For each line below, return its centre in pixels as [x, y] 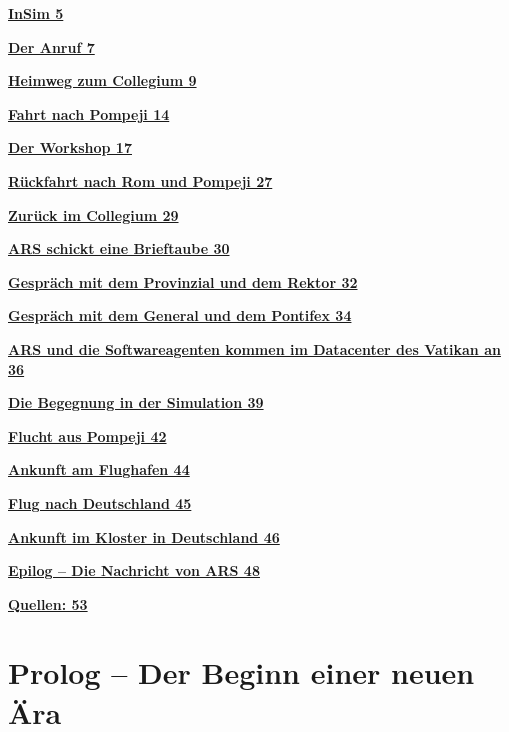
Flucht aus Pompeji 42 [87, 435]
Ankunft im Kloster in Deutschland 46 [144, 536]
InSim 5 [36, 13]
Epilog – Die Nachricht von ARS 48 [134, 570]
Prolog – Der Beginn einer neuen [241, 672]
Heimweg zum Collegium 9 [102, 80]
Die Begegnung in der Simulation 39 [136, 402]
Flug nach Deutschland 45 [100, 502]
